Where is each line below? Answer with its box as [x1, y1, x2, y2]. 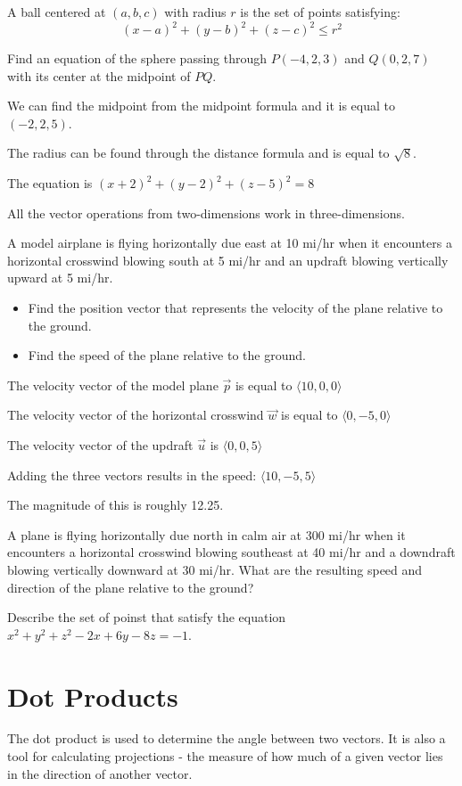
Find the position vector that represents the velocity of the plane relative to [28, 299, 443, 317]
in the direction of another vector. [7, 764, 193, 782]
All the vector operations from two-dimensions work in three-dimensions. [7, 203, 405, 222]
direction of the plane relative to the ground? [7, 577, 254, 596]
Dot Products [7, 677, 178, 714]
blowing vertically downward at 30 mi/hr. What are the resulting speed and [7, 560, 423, 578]
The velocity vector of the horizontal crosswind [7, 405, 264, 424]
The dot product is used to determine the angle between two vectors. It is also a [7, 729, 446, 748]
